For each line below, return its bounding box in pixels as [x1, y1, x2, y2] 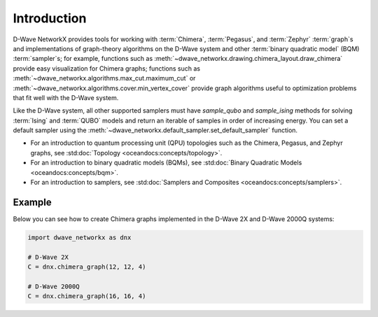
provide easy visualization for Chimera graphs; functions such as [13, 64, 201, 73]
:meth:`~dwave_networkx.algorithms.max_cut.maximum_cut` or [13, 74, 196, 83]
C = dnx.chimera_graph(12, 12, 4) [27, 263, 146, 271]
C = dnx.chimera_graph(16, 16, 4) [27, 293, 146, 300]
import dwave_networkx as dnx [27, 233, 132, 241]
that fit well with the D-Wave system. [13, 93, 119, 101]
